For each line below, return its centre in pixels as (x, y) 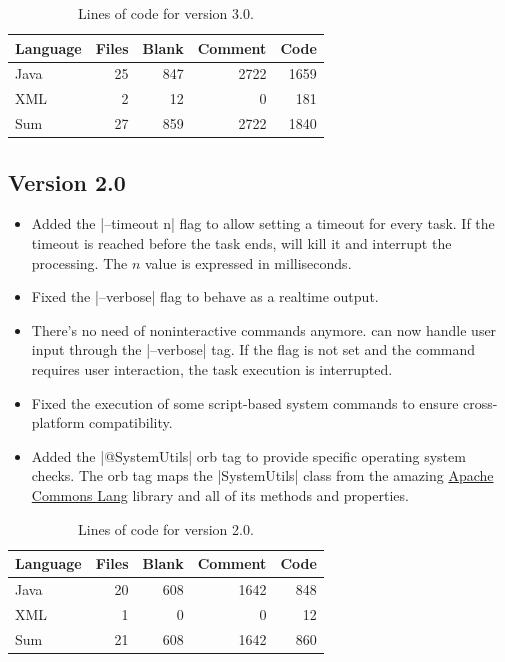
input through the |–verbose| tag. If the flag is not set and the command (253, 349)
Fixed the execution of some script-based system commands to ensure (245, 402)
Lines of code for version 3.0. (166, 13)
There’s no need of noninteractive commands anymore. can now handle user (264, 329)
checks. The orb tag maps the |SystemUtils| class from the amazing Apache (262, 475)
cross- (480, 402)
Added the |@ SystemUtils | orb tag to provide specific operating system (248, 455)
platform (58, 422)
